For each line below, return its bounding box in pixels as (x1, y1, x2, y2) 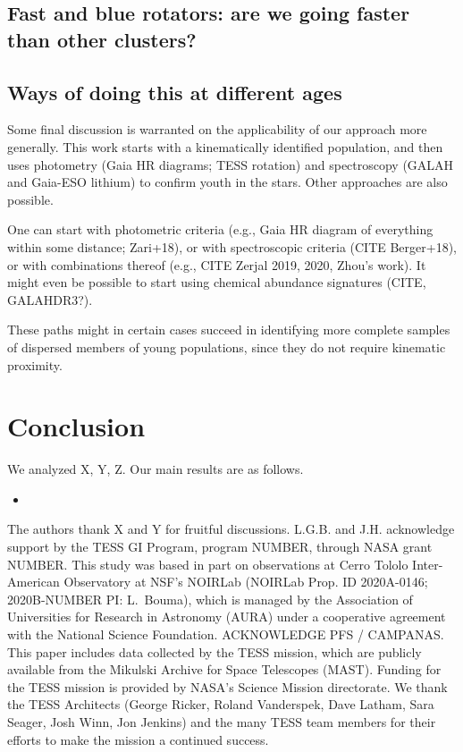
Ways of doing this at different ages (7, 78, 342, 106)
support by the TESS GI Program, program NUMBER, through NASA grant (7, 537, 433, 555)
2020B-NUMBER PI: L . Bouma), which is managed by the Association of (7, 589, 413, 608)
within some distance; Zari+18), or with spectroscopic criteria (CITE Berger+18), (7, 237, 458, 256)
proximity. (7, 355, 63, 374)
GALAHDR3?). (7, 290, 93, 308)
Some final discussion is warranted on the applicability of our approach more (7, 120, 427, 139)
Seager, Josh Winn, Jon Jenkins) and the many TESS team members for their (7, 712, 436, 731)
